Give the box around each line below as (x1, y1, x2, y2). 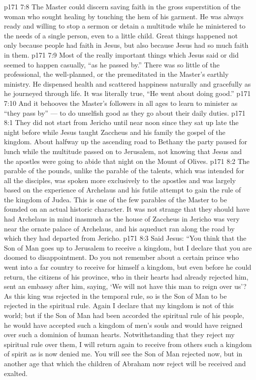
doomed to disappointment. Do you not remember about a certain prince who (4, 252, 239, 262)
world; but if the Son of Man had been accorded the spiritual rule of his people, (4, 310, 244, 320)
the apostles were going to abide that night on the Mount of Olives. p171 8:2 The (4, 156, 250, 166)
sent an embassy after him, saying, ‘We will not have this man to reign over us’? (4, 281, 247, 291)
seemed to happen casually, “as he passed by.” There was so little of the (4, 59, 220, 69)
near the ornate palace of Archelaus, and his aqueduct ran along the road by (4, 223, 235, 233)
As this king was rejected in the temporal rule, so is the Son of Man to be (4, 290, 227, 301)
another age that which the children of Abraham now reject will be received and (4, 358, 246, 368)
